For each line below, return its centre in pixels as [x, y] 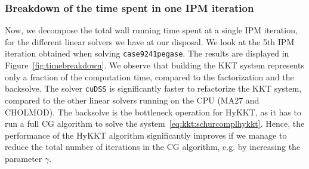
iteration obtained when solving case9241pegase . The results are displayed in [147, 53]
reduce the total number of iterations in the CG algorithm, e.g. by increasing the [153, 147]
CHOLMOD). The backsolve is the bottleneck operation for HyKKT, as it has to [153, 112]
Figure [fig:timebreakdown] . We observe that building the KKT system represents [155, 65]
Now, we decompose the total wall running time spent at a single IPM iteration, [151, 30]
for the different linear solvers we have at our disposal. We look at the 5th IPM [150, 41]
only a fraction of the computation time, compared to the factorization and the [149, 76]
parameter [24, 158]
